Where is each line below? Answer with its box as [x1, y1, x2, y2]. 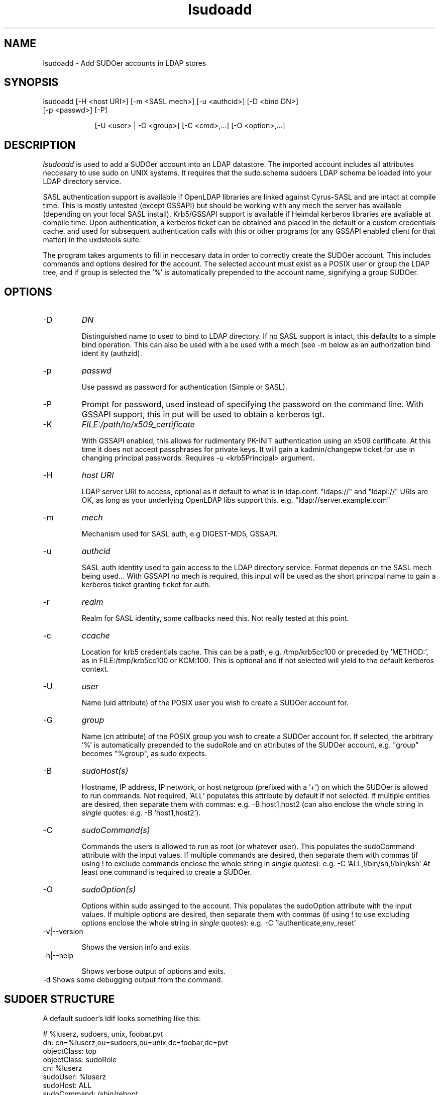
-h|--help [43, 951, 74, 960]
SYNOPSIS [4, 76, 59, 89]
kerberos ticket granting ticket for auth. [81, 580, 211, 589]
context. [81, 665, 109, 674]
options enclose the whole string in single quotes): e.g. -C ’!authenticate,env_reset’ [81, 919, 356, 928]
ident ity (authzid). [81, 349, 142, 358]
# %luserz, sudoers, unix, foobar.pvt [43, 1029, 163, 1038]
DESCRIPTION [4, 138, 76, 151]
